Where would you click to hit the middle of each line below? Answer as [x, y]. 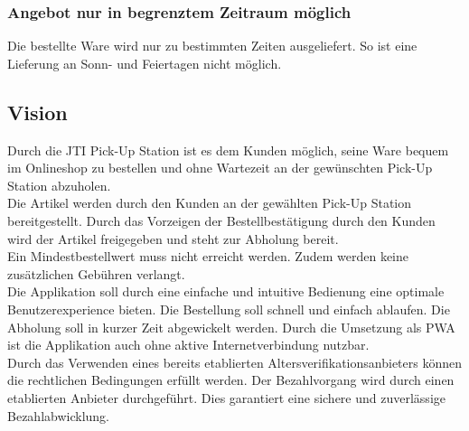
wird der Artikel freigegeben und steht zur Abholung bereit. [173, 238]
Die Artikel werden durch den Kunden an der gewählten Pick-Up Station [210, 203]
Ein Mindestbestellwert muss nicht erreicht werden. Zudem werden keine [208, 256]
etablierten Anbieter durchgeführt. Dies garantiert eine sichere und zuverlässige [226, 397]
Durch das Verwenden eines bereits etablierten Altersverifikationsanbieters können [234, 362]
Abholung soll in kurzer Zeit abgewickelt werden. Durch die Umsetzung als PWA [231, 327]
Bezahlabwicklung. [58, 415]
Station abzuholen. [59, 185]
